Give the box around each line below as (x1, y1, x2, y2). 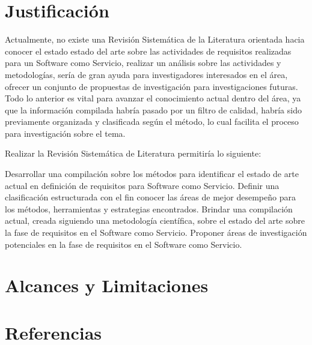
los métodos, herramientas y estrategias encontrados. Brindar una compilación (5, 202, 293, 215)
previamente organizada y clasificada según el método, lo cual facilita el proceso (5, 115, 299, 128)
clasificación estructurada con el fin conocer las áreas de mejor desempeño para (5, 191, 296, 203)
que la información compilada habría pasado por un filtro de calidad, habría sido (5, 103, 302, 116)
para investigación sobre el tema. (5, 127, 126, 139)
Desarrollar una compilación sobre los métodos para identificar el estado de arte (5, 167, 299, 180)
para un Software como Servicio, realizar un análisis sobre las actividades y (5, 56, 281, 69)
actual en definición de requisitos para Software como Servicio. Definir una (5, 179, 280, 191)
